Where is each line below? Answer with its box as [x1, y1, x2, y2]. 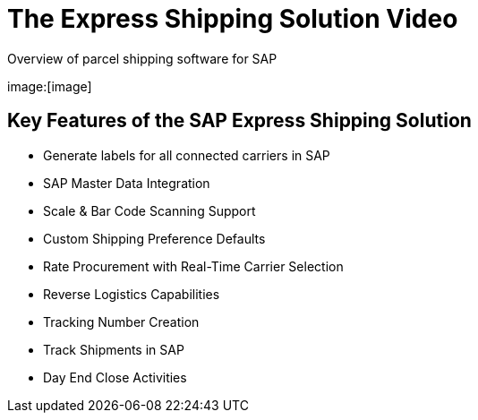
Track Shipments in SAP [43, 341, 184, 357]
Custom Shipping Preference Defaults [43, 230, 266, 246]
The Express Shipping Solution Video [7, 4, 458, 34]
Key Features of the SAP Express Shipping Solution [7, 109, 472, 133]
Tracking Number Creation [43, 313, 200, 330]
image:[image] [7, 78, 92, 94]
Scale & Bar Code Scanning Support [43, 202, 256, 219]
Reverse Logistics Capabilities [43, 286, 220, 302]
